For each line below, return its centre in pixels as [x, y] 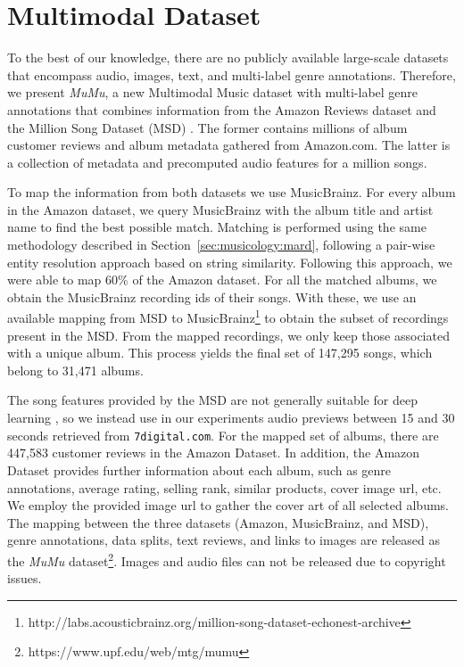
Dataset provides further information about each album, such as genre [199, 469]
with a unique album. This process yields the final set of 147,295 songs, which [220, 353]
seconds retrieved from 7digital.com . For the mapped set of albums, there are [223, 435]
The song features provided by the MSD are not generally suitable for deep [212, 400]
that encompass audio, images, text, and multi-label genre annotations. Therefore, [232, 74]
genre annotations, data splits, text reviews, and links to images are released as [224, 540]
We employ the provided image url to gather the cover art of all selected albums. [228, 505]
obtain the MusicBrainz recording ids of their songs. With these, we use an [212, 296]
